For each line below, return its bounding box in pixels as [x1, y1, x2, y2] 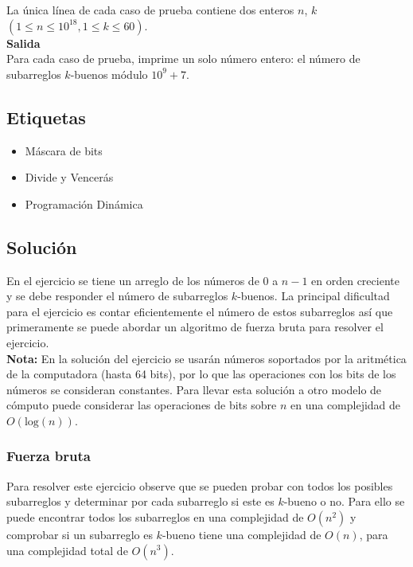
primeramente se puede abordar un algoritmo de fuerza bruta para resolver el [6, 319, 384, 335]
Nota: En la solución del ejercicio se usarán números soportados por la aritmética [6, 350, 407, 366]
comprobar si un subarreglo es [6, 526, 153, 542]
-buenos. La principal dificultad [237, 287, 390, 304]
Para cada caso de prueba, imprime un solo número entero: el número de [6, 50, 360, 67]
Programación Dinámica [25, 195, 143, 212]
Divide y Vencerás [25, 169, 114, 186]
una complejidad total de [6, 542, 128, 558]
